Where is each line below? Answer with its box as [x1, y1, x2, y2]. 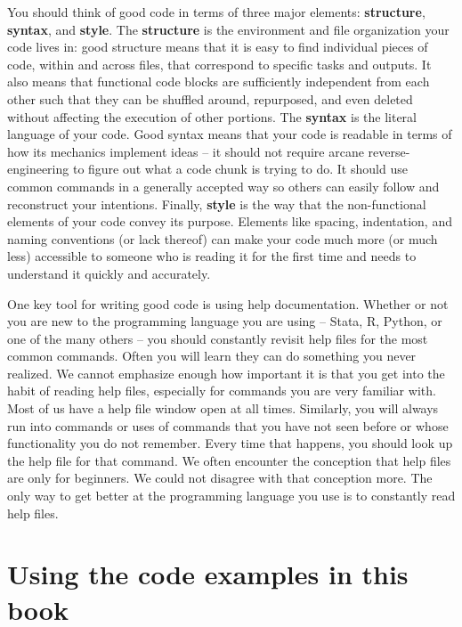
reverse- [368, 142, 410, 160]
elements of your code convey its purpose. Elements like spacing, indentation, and [7, 212, 452, 231]
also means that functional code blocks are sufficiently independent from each [7, 72, 430, 91]
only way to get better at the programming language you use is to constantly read [7, 486, 456, 505]
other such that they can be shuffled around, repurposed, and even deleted [7, 89, 413, 108]
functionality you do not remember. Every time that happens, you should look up [7, 434, 453, 452]
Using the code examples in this [7, 556, 409, 592]
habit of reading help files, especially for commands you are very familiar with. [7, 381, 436, 400]
